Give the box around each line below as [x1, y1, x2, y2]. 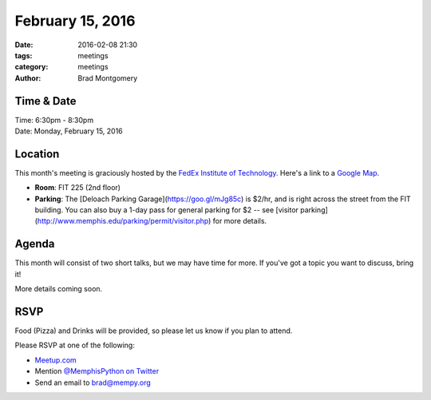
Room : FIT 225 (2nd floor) [34, 183, 121, 192]
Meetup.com [34, 355, 77, 365]
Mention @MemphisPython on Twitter [34, 366, 160, 376]
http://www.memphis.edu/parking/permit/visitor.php [37, 216, 209, 226]
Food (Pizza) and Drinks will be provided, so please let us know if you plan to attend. [14, 326, 293, 335]
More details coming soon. [14, 284, 103, 294]
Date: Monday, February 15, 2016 [14, 126, 123, 136]
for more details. [212, 216, 267, 226]
